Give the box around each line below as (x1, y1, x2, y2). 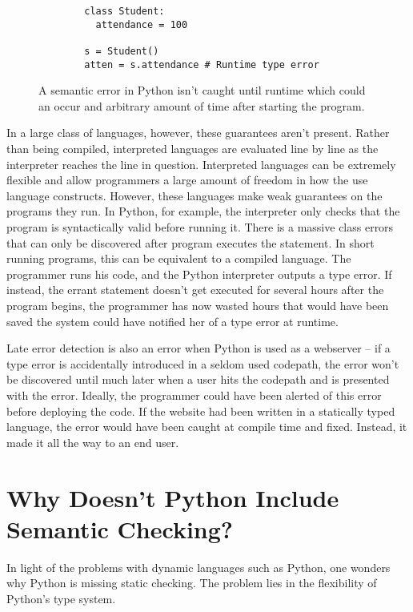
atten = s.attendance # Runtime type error (84, 58, 319, 70)
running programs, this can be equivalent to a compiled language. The (6, 250, 351, 267)
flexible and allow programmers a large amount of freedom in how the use (6, 171, 368, 188)
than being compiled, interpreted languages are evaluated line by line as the (6, 140, 379, 157)
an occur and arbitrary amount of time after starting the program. (38, 97, 365, 114)
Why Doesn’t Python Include (6, 481, 339, 513)
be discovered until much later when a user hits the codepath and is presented (6, 371, 390, 388)
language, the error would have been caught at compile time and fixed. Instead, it (6, 418, 407, 435)
